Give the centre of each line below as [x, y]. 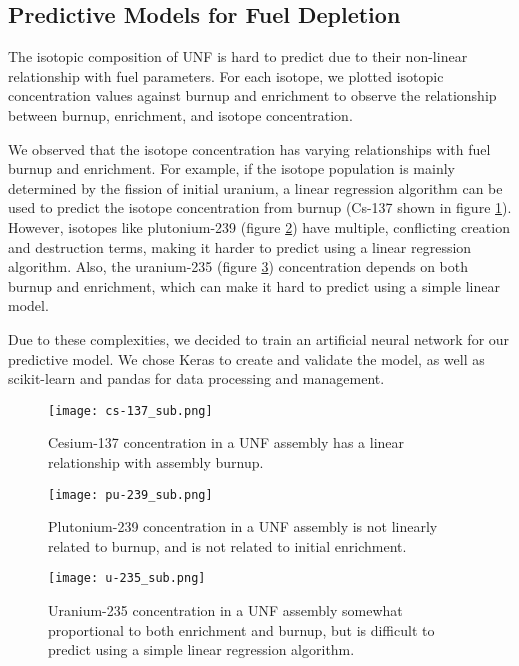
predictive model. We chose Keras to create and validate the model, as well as [246, 358]
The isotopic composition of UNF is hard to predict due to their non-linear [238, 56]
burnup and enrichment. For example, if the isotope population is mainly [231, 168]
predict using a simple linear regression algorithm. [201, 649]
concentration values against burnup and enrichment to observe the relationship [252, 95]
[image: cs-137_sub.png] [130, 410]
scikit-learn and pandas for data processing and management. [196, 378]
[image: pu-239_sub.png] [130, 494]
